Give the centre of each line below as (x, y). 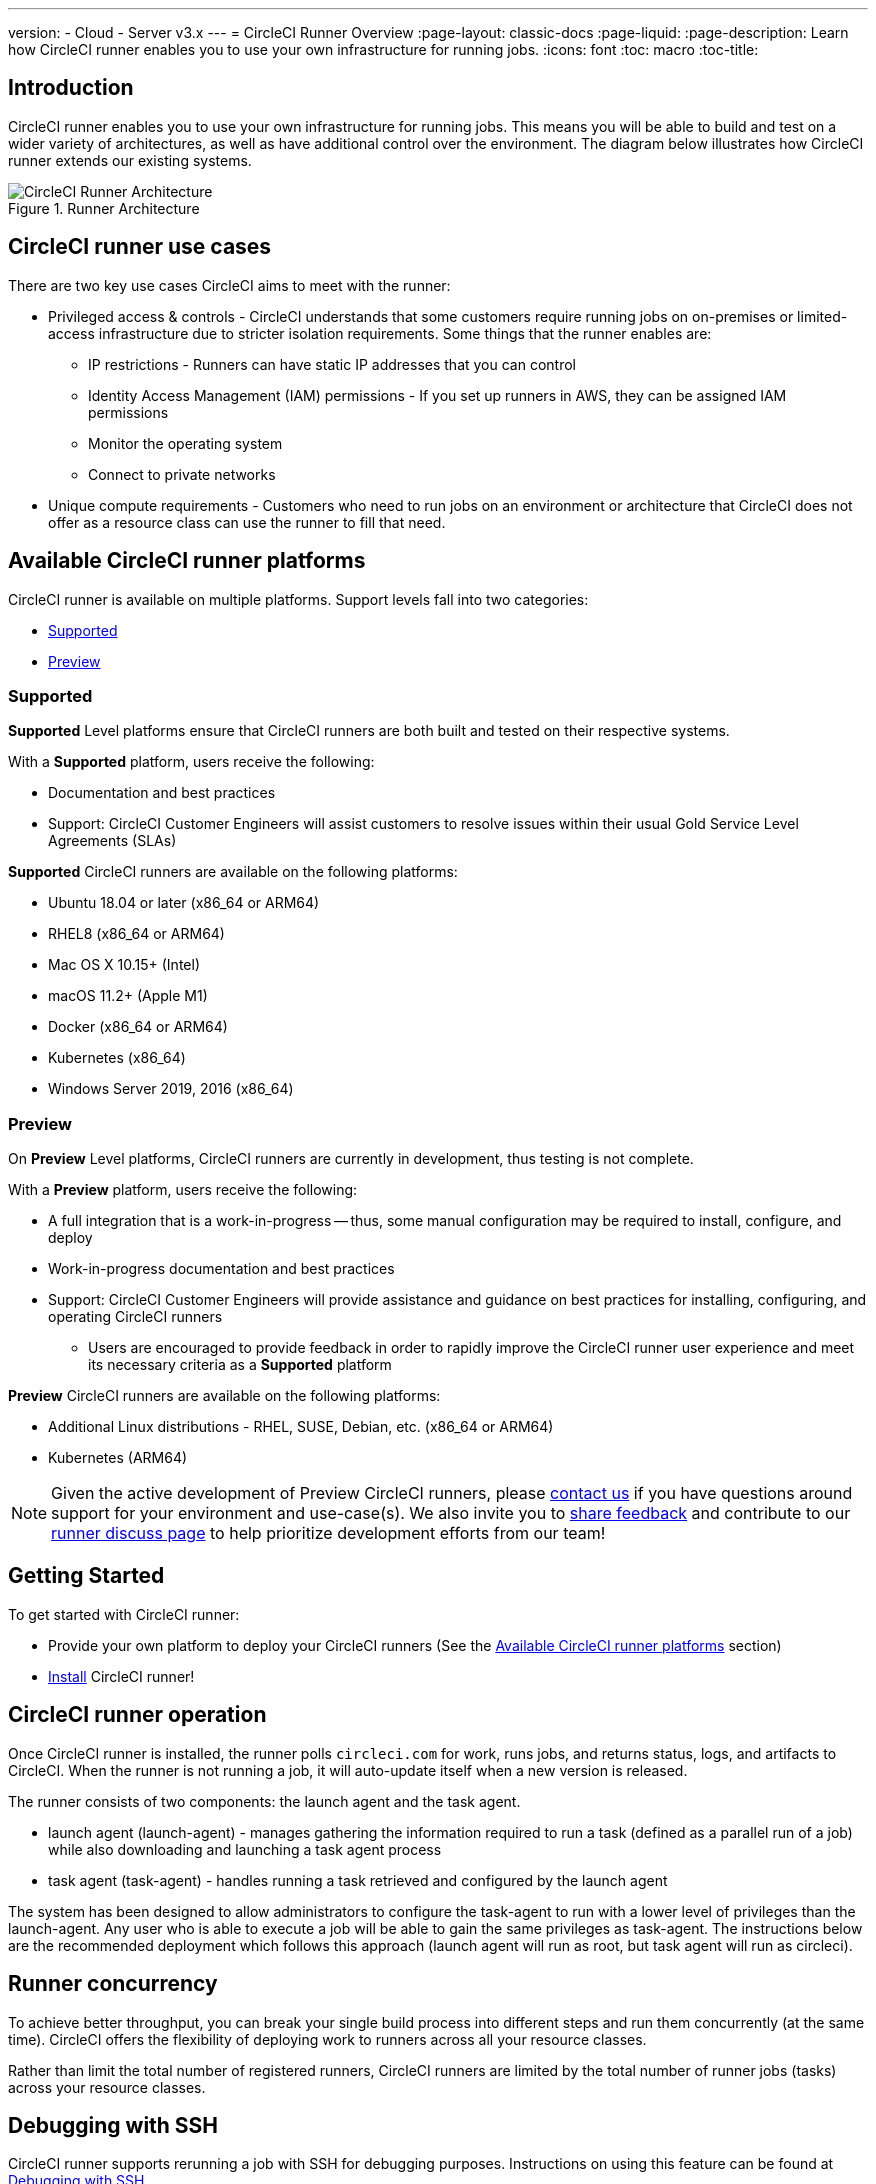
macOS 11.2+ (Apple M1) (128, 996)
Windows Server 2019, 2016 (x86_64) (171, 1089)
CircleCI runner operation (137, 1715)
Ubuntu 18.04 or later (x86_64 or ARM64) (184, 903)
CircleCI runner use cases (140, 247)
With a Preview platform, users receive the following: (183, 1190)
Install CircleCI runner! (121, 1676)
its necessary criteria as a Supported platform (240, 1365)
